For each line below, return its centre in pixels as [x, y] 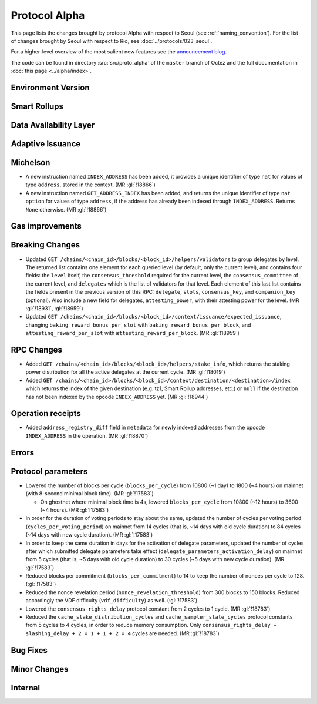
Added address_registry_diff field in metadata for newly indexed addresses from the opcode [145, 428]
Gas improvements [46, 226]
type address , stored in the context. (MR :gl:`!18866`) [90, 185]
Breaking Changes [45, 245]
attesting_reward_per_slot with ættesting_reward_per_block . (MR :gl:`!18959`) [133, 333]
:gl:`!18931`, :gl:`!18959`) [54, 308]
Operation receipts [46, 413]
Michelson [31, 162]
